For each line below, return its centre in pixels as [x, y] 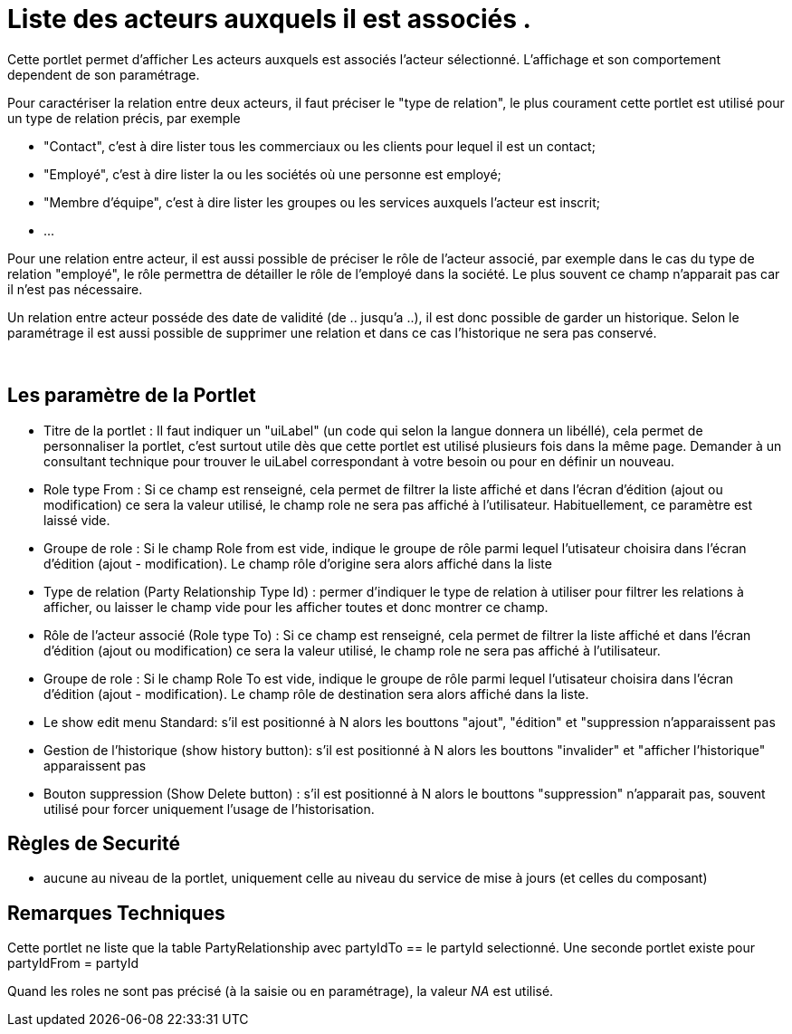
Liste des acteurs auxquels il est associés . [269, 19]
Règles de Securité [94, 844]
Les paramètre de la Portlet [132, 396]
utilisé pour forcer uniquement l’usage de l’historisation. [209, 809]
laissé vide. [77, 520]
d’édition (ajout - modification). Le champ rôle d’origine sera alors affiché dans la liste [298, 563]
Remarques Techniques [116, 913]
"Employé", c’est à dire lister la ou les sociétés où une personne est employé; [272, 174]
